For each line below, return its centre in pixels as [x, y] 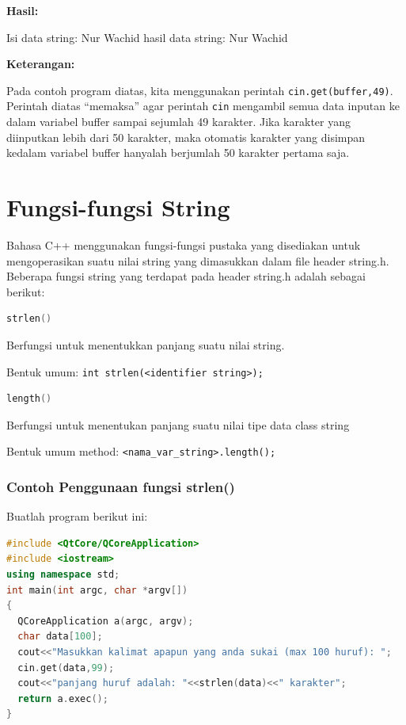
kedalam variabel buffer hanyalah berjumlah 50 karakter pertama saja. [178, 153]
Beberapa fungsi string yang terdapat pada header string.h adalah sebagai [186, 276]
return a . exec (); [63, 698]
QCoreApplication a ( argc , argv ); [106, 621]
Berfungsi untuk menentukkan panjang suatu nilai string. [146, 344]
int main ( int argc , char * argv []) [97, 590]
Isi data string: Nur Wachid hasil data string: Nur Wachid [147, 37]
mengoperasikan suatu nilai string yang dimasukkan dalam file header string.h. [198, 260]
